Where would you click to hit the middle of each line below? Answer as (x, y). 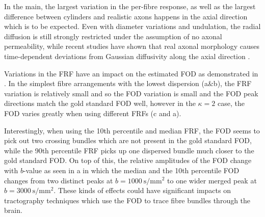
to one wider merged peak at (212, 180)
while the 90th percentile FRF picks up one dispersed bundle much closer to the (129, 150)
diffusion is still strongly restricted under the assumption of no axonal (113, 36)
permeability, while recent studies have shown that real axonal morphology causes (132, 46)
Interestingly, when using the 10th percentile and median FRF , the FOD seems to (132, 130)
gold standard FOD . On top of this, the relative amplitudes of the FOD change (128, 160)
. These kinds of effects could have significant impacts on (142, 190)
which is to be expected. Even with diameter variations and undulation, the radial (132, 26)
